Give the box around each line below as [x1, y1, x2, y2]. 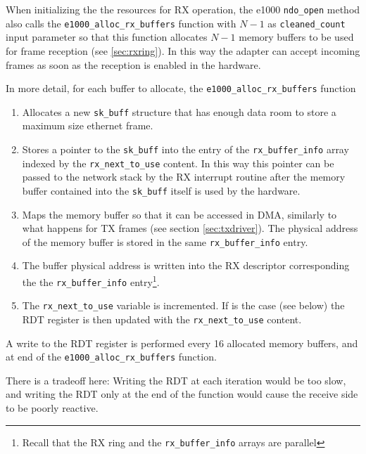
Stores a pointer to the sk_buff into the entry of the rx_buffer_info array [22, 142, 349, 156]
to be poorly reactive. [6, 401, 99, 415]
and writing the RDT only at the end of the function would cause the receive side [6, 387, 358, 401]
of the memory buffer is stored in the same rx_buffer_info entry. [22, 234, 308, 249]
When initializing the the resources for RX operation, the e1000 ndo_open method [6, 2, 360, 16]
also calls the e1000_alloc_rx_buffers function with [6, 15, 236, 30]
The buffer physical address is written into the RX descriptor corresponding [22, 258, 350, 273]
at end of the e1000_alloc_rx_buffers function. [6, 349, 217, 364]
